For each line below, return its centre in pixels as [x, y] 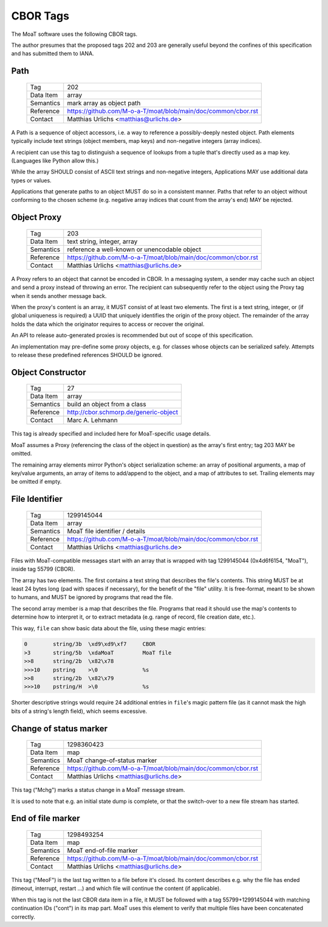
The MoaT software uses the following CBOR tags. [74, 34]
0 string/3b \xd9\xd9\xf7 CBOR [90, 644]
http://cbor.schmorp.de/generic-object [123, 412]
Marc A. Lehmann [92, 420]
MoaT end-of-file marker [102, 850]
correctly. [23, 917]
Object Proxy [36, 217]
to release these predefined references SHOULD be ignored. [87, 355]
